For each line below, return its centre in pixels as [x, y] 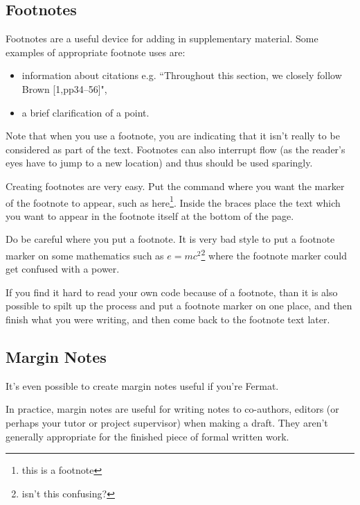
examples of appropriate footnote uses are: [96, 52]
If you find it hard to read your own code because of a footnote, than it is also [172, 292]
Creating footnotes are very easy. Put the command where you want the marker [175, 186]
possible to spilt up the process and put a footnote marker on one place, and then [179, 306]
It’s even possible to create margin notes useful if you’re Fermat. [142, 385]
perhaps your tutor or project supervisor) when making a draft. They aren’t [167, 422]
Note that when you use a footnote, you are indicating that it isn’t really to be [173, 136]
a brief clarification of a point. [85, 112]
